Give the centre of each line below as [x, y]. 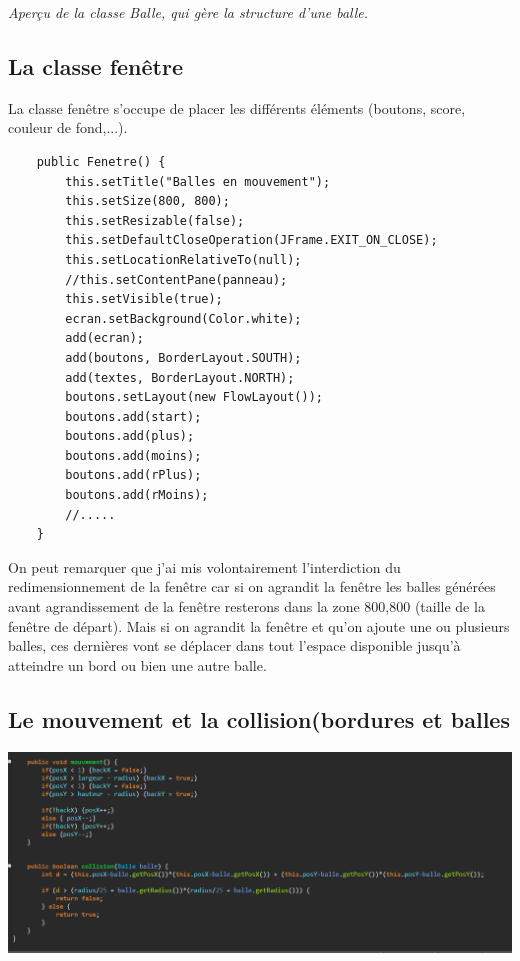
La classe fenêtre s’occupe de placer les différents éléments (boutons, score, [237, 107]
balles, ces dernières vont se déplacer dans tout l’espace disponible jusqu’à [234, 645]
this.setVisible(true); [144, 299]
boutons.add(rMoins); [137, 495]
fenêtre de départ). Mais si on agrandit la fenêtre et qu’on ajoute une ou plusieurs [259, 625]
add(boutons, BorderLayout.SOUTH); [183, 357]
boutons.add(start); [133, 416]
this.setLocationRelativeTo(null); [183, 259]
